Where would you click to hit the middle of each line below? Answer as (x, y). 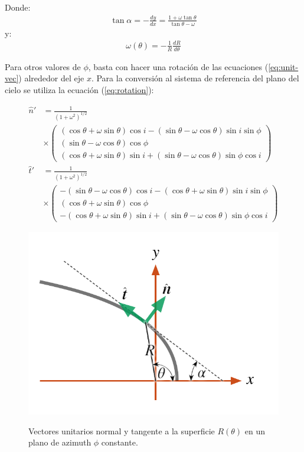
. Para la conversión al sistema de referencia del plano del (195, 78)
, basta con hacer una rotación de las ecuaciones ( (178, 66)
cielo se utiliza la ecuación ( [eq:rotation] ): (79, 89)
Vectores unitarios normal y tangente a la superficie (122, 430)
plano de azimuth (60, 442)
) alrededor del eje (51, 78)
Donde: (18, 7)
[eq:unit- (283, 66)
